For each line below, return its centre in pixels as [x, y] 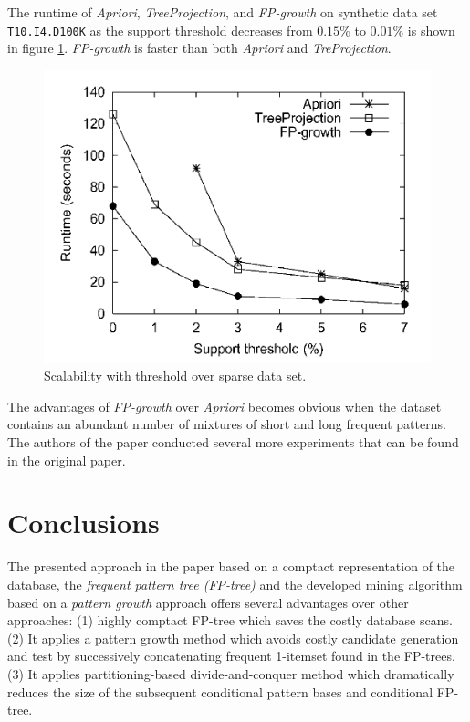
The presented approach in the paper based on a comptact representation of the [231, 566]
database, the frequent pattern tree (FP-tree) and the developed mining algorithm [235, 584]
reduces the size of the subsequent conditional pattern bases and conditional [220, 691]
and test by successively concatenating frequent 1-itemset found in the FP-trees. [231, 656]
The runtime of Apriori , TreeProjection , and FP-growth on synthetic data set [223, 12]
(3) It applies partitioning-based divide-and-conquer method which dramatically [231, 673]
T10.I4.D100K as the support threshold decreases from [160, 30]
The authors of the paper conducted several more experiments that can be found [233, 442]
